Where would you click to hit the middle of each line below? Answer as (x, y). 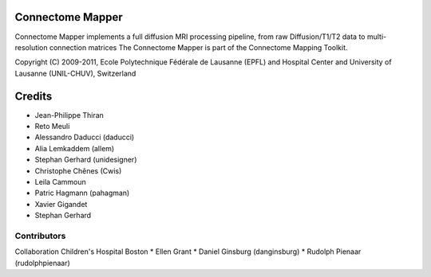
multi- (377, 37)
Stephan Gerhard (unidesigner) (86, 160)
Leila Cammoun (61, 181)
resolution (31, 47)
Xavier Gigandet (61, 204)
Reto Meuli (52, 126)
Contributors (40, 236)
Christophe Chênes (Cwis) (78, 170)
